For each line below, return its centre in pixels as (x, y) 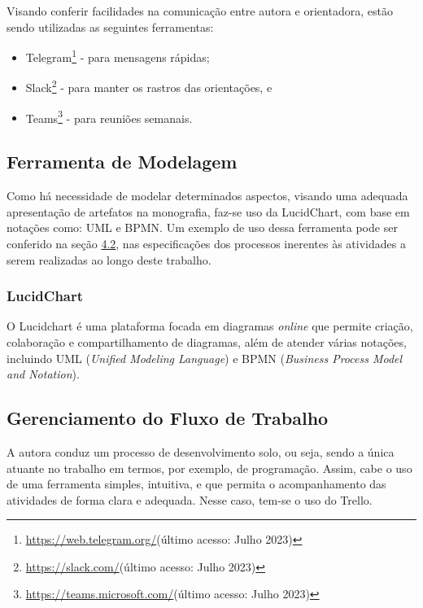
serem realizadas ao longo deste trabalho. (109, 259)
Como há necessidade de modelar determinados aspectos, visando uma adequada (207, 196)
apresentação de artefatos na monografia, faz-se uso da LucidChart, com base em (208, 211)
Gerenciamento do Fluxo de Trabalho (168, 418)
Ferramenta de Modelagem (122, 162)
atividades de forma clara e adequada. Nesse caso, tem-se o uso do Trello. (190, 499)
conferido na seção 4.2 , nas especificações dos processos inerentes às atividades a (206, 243)
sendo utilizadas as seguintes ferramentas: (110, 26)
